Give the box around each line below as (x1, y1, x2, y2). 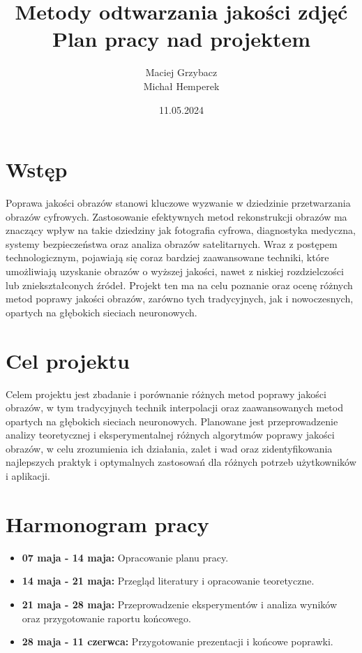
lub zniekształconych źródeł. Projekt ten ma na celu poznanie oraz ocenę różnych (6, 277, 353, 292)
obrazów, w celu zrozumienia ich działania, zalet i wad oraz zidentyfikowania (6, 441, 333, 455)
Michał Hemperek (143, 78, 220, 93)
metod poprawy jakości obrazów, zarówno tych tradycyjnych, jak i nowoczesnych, (6, 291, 354, 306)
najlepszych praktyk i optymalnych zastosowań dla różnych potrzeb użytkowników (6, 455, 356, 469)
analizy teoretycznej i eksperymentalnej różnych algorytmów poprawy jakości (6, 427, 335, 442)
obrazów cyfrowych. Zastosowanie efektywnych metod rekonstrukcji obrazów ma (6, 209, 347, 223)
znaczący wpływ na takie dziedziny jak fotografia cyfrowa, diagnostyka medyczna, (6, 223, 356, 237)
